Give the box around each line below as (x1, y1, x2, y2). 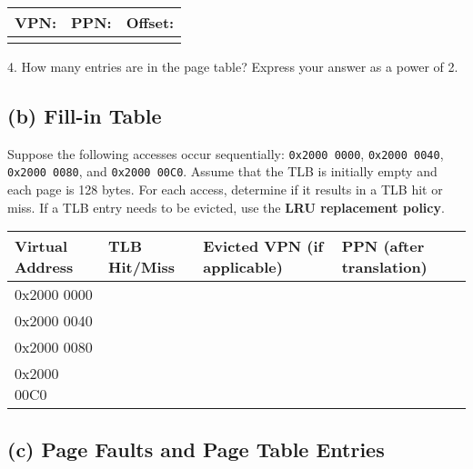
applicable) (203, 256, 283, 278)
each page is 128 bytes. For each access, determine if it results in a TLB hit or (7, 180, 443, 199)
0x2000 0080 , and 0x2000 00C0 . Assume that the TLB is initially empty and (7, 162, 438, 181)
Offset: (126, 12, 175, 33)
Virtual (15, 235, 68, 257)
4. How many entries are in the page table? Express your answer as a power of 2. (7, 57, 458, 75)
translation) (341, 256, 428, 278)
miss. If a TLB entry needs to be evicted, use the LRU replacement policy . (7, 197, 445, 216)
